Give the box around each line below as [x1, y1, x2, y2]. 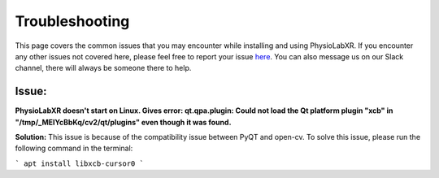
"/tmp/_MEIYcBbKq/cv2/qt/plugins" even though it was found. [15, 117, 232, 127]
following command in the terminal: [15, 143, 133, 154]
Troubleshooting [15, 12, 130, 30]
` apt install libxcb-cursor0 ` [15, 158, 144, 168]
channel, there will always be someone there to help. [15, 63, 192, 73]
